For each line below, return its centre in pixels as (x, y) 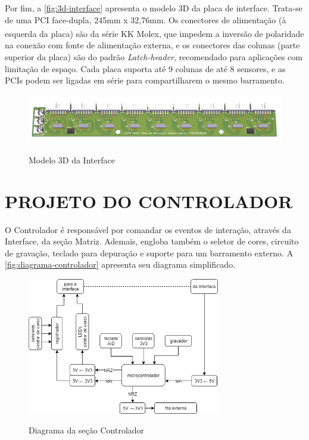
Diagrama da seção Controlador (87, 430)
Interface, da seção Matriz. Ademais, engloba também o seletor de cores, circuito (152, 241)
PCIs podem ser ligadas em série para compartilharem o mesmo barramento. (145, 80)
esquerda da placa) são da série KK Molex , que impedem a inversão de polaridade (154, 33)
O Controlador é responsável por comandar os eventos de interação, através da (148, 229)
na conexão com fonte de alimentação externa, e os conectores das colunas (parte (152, 45)
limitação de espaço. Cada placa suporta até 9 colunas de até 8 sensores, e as (145, 68)
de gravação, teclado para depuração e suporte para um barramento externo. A (149, 252)
